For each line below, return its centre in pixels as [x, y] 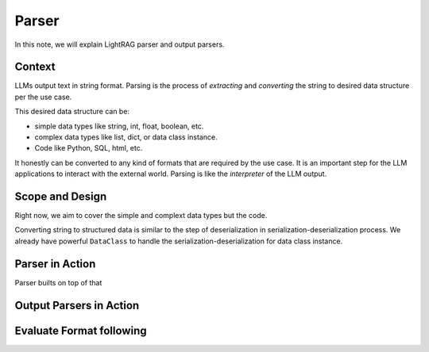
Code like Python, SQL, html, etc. [89, 148]
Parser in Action [55, 264]
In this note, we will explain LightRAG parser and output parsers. [120, 44]
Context [35, 67]
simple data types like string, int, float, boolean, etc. [119, 126]
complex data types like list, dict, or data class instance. [126, 137]
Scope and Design [61, 197]
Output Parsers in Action [77, 305]
